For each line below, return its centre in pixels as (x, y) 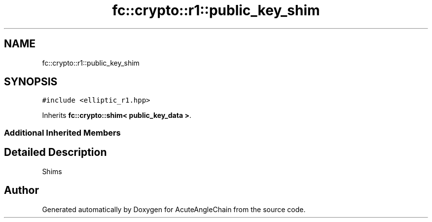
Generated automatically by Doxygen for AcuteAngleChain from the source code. (174, 209)
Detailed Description (55, 152)
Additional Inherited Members (62, 132)
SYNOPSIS (31, 82)
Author (21, 190)
